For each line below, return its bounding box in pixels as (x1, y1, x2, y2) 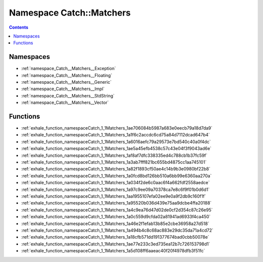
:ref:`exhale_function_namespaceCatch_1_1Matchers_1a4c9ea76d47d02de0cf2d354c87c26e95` (21, 207, 213, 213)
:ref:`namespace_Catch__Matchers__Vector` (21, 100, 109, 106)
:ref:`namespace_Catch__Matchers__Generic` (21, 79, 112, 85)
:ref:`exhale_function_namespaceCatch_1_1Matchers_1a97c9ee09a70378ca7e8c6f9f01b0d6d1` (21, 187, 210, 192)
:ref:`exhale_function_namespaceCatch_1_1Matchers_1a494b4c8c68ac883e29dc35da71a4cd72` (21, 227, 214, 233)
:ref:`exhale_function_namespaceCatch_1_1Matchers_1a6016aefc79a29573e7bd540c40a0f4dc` (21, 139, 211, 145)
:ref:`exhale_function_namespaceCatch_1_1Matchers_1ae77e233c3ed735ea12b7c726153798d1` (21, 241, 210, 247)
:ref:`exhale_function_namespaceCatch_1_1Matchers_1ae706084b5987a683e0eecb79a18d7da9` (21, 125, 213, 131)
